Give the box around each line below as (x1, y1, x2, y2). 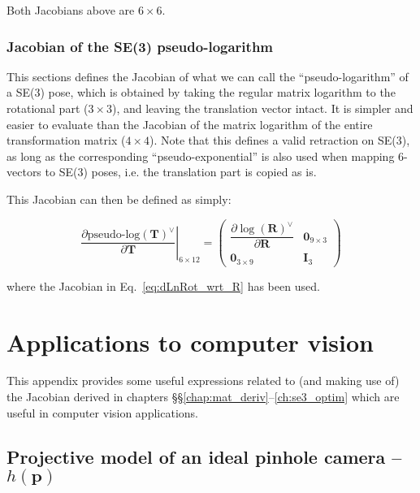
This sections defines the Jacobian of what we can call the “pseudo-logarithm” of (6, 67, 409, 84)
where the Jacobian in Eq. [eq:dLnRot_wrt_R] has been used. (6, 277, 320, 294)
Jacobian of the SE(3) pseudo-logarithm (6, 36, 274, 56)
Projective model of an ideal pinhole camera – (6, 443, 402, 469)
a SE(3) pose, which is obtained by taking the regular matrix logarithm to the (6, 84, 396, 101)
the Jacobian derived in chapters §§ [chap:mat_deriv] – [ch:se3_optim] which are (6, 388, 400, 405)
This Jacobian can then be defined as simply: (6, 190, 232, 207)
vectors (6, 163, 41, 180)
